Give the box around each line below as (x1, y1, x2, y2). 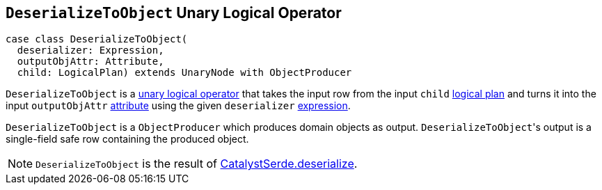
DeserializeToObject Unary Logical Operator (6, 4, 342, 22)
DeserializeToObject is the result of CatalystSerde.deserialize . (35, 157, 358, 171)
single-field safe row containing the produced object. (6, 133, 249, 145)
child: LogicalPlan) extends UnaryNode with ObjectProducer (17, 67, 352, 79)
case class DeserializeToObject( (6, 33, 188, 45)
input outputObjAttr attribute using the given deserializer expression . (6, 100, 351, 112)
